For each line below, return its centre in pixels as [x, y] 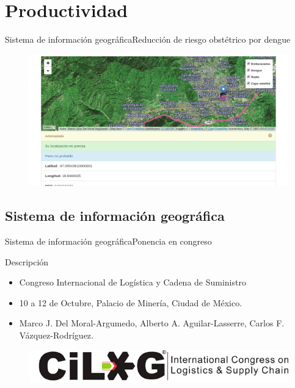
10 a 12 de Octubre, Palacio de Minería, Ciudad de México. [131, 302]
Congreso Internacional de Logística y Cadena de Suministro [133, 282]
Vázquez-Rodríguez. [56, 335]
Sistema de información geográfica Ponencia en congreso [108, 241]
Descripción [27, 261]
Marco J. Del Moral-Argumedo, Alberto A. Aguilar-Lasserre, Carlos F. [152, 323]
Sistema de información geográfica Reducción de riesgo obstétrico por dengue [148, 39]
